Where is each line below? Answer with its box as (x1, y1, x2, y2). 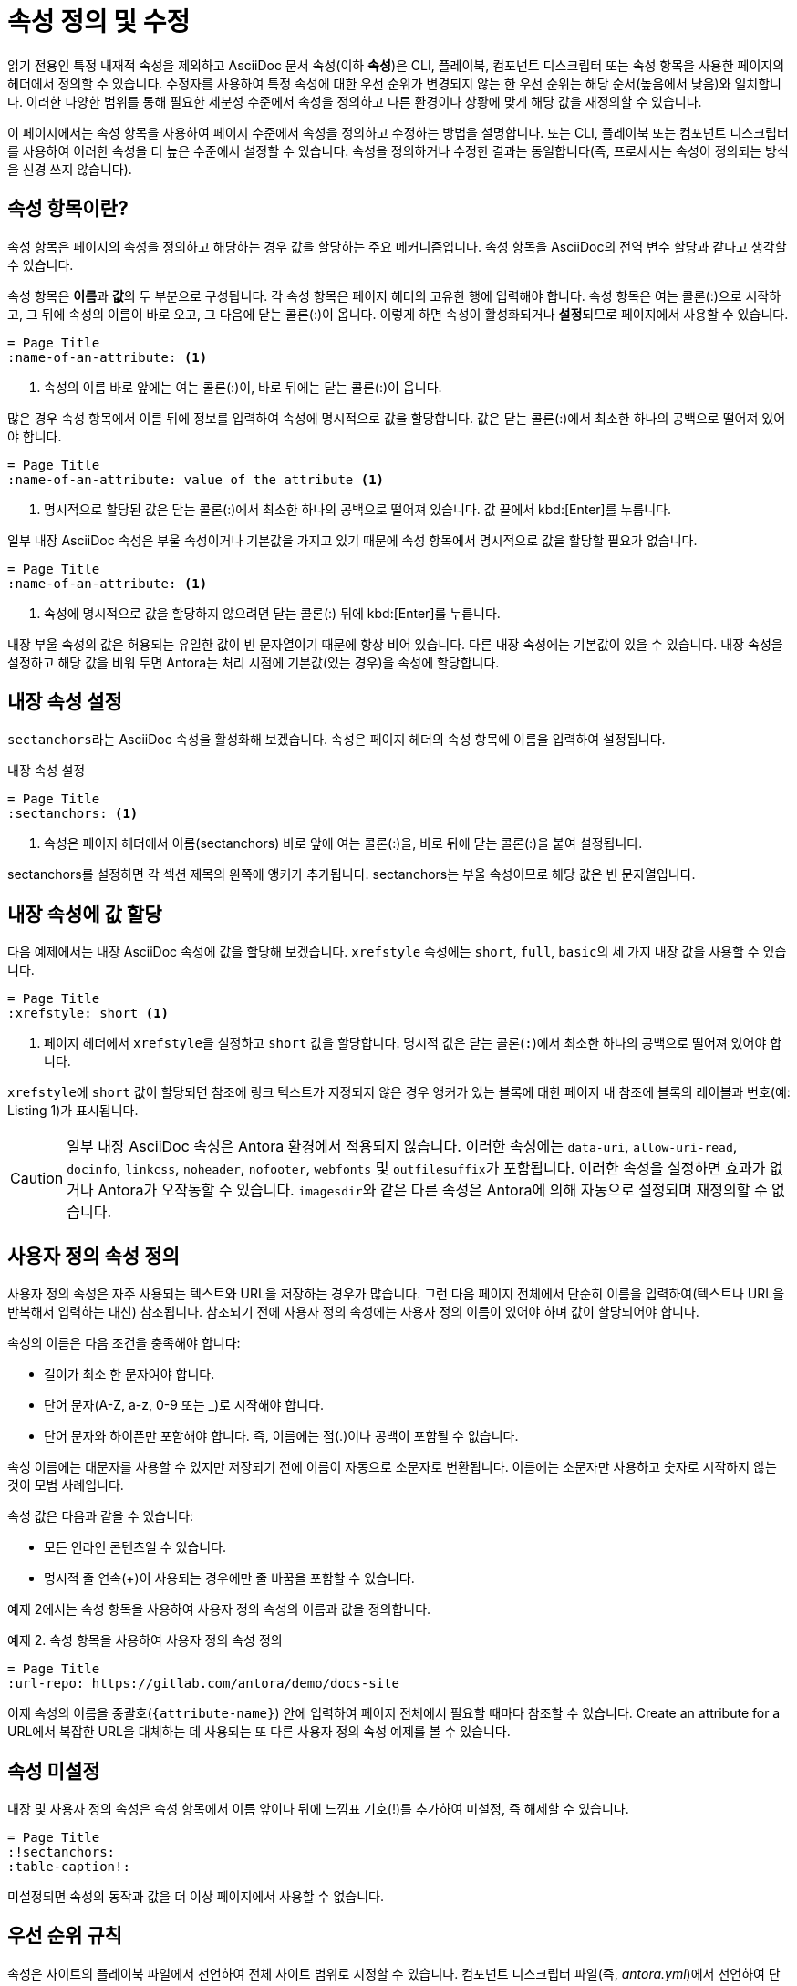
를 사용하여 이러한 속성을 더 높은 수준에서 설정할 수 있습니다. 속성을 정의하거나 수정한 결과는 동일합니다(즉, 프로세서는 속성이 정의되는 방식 (7, 142, 789, 159)
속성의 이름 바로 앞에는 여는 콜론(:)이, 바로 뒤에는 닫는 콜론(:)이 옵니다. (44, 378, 442, 395)
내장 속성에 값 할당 (7, 902, 162, 926)
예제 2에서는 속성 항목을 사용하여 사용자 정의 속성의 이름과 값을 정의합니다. (7, 1601, 431, 1618)
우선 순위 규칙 (7, 1924, 122, 1948)
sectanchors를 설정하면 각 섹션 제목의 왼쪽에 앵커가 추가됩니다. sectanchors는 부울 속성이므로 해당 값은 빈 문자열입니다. (7, 866, 696, 883)
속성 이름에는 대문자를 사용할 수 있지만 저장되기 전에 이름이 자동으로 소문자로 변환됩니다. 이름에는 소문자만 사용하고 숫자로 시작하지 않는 (7, 1459, 777, 1475)
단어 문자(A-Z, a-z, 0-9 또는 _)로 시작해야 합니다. (44, 1397, 324, 1413)
